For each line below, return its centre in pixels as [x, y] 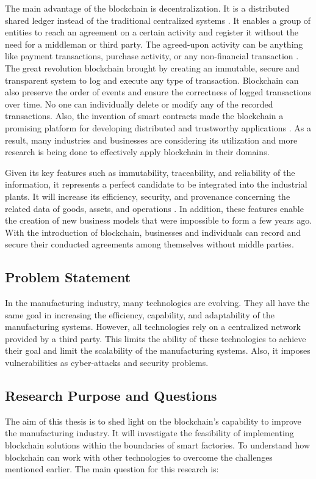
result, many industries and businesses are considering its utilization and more [151, 140]
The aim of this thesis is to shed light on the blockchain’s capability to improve [153, 421]
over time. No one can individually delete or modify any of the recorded [139, 104]
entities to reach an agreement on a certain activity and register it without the [152, 32]
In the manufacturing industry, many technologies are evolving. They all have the [157, 303]
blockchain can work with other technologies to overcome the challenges [139, 457]
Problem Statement [68, 277]
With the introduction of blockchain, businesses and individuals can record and [153, 232]
